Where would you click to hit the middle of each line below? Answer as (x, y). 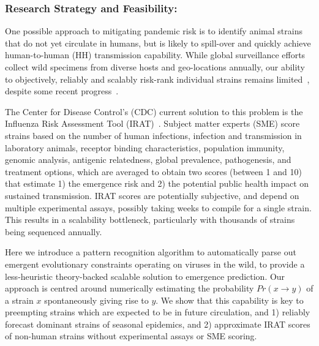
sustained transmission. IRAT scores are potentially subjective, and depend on (152, 195)
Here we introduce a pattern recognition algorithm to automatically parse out (151, 252)
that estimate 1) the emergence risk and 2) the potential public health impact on (157, 183)
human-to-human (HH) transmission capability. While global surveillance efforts (155, 55)
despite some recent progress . (62, 91)
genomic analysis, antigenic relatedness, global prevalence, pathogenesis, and (148, 160)
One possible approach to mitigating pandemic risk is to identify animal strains (154, 31)
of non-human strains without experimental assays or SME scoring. (131, 336)
